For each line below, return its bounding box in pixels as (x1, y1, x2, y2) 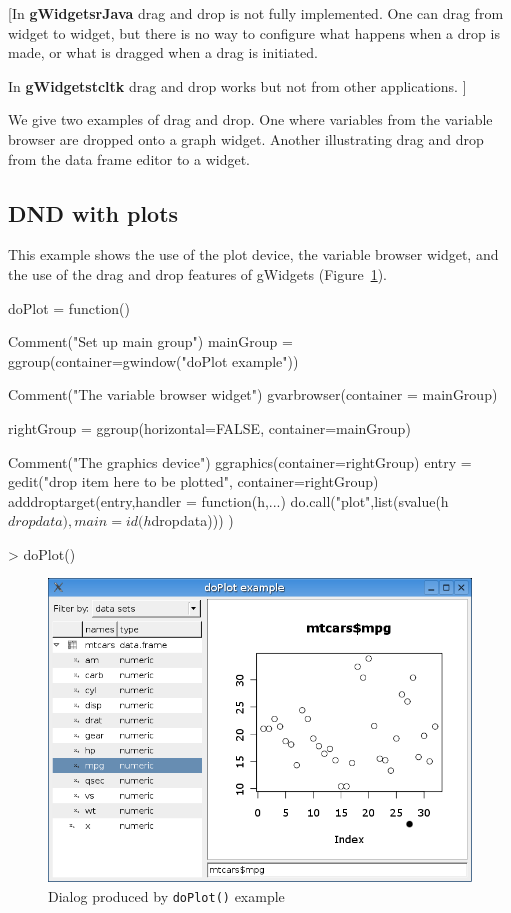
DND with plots (8, 197, 179, 228)
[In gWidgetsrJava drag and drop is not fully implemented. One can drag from (8, 3, 504, 23)
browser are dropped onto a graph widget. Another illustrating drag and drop (8, 128, 484, 149)
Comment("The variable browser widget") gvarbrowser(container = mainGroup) (8, 384, 498, 405)
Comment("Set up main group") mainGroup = (8, 331, 293, 352)
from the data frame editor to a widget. (8, 148, 251, 169)
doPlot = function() (8, 297, 130, 318)
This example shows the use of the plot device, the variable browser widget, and (8, 244, 499, 265)
